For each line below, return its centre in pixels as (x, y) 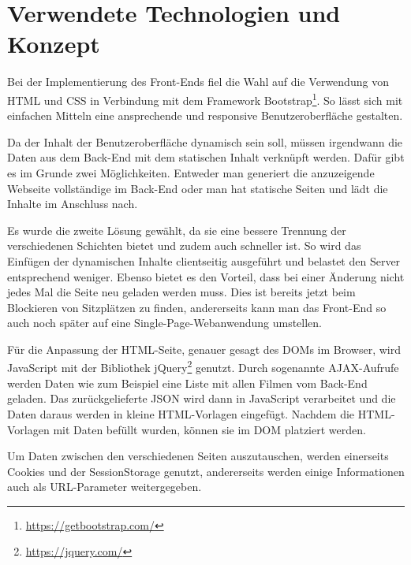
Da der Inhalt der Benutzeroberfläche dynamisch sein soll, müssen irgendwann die (205, 141)
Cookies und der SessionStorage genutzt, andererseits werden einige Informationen (206, 471)
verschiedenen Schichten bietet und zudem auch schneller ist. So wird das (184, 245)
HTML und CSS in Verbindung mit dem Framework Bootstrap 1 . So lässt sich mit (205, 99)
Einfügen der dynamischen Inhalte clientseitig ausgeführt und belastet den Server (204, 260)
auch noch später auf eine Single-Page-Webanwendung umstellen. (165, 323)
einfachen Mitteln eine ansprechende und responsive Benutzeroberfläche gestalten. (205, 115)
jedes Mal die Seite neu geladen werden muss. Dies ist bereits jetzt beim (181, 292)
